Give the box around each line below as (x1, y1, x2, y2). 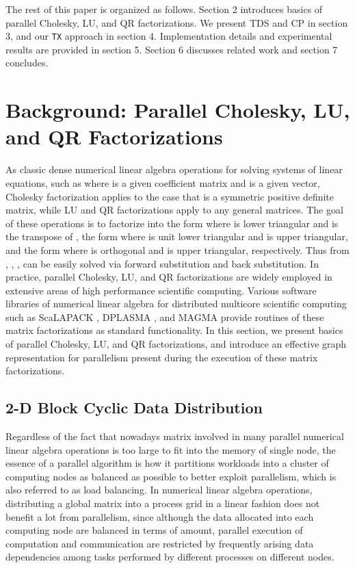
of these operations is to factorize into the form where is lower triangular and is (5, 216, 339, 230)
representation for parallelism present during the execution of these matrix (5, 350, 318, 364)
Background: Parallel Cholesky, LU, (5, 96, 350, 124)
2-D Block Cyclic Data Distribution (5, 397, 263, 418)
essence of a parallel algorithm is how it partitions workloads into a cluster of (5, 456, 329, 470)
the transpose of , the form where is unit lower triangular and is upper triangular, (5, 229, 348, 244)
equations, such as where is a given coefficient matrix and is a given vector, (5, 175, 320, 190)
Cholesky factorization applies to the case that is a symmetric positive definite (5, 189, 334, 203)
